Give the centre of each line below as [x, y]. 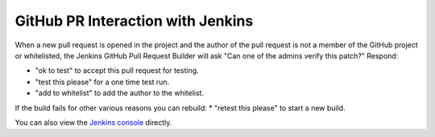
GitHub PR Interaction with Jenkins [134, 21]
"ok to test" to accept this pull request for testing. [117, 71]
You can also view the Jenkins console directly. [93, 122]
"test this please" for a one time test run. [102, 82]
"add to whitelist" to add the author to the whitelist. [120, 93]
